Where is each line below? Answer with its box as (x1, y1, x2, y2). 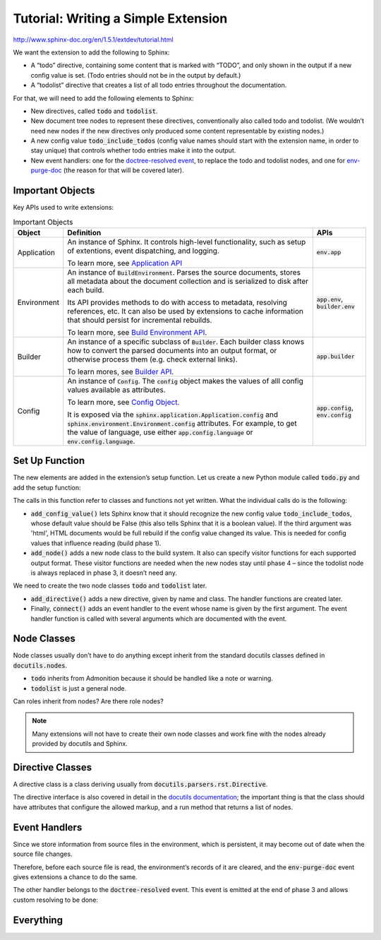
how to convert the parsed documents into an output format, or (67, 345, 277, 355)
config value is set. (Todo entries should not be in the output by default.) (30, 71, 241, 79)
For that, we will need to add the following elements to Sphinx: (13, 94, 194, 102)
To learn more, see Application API (67, 258, 183, 268)
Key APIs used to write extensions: (13, 203, 114, 212)
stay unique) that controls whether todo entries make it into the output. (30, 146, 236, 155)
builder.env (316, 303, 356, 311)
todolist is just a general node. (30, 684, 127, 692)
